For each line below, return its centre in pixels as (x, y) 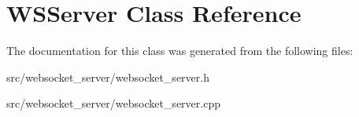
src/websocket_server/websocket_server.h (108, 77)
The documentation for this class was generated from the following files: (180, 51)
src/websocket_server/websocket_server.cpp (113, 103)
